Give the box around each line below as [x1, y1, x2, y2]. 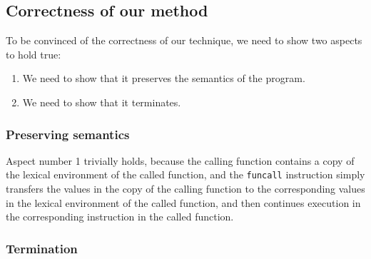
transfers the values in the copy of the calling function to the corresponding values [6, 181, 365, 196]
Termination [6, 239, 78, 257]
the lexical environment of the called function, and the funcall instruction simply [6, 167, 365, 182]
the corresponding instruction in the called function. [6, 209, 234, 224]
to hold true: [6, 46, 61, 61]
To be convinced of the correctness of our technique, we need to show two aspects [6, 33, 362, 48]
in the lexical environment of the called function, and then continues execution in [6, 195, 361, 210]
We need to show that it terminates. [22, 94, 181, 109]
